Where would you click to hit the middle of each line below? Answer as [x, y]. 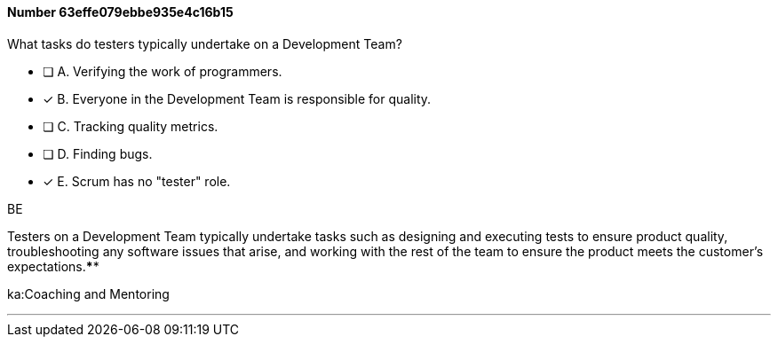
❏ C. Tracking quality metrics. [131, 126]
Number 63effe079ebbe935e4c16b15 [120, 12]
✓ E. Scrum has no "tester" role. [137, 181]
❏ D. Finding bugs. [98, 153]
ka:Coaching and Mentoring [88, 293]
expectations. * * [53, 266]
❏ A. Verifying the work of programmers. [163, 71]
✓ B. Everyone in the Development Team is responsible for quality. [237, 98]
